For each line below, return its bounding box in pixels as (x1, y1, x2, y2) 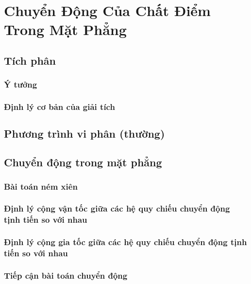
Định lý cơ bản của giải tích (4, 101, 115, 113)
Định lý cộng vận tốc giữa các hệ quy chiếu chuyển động (4, 202, 230, 214)
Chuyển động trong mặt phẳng (4, 155, 162, 170)
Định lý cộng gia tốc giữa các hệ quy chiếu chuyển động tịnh (4, 236, 247, 248)
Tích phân (4, 53, 56, 68)
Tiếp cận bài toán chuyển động (4, 269, 128, 281)
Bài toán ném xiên (4, 180, 78, 192)
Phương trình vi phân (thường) (4, 126, 165, 141)
